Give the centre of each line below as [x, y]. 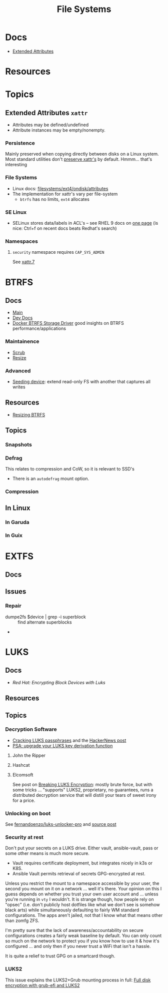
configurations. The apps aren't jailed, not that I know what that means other [84, 915]
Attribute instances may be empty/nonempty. [59, 130]
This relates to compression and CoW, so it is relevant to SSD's [70, 469]
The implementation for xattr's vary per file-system [65, 194]
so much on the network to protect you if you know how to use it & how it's [82, 941]
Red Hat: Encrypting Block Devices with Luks [59, 682]
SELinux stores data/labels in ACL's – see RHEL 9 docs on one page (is [85, 223]
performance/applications [39, 328]
